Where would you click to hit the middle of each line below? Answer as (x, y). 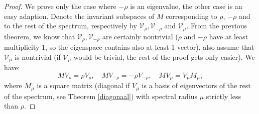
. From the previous (217, 26)
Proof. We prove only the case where (60, 6)
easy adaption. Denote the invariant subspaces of (79, 16)
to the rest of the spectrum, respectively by (71, 26)
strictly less (223, 96)
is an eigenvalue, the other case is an (186, 6)
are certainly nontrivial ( (140, 36)
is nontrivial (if (38, 57)
